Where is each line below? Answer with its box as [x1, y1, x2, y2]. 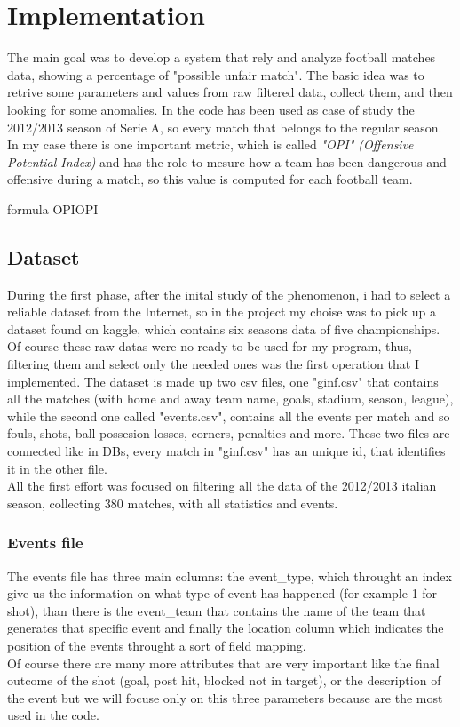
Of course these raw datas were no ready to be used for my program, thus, [7, 337, 413, 356]
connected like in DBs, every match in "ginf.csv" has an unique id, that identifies [7, 442, 446, 460]
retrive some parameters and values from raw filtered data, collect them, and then [7, 83, 453, 101]
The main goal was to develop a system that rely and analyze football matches [7, 48, 436, 67]
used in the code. [7, 706, 99, 724]
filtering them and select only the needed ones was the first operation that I [7, 355, 419, 373]
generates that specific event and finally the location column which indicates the [7, 619, 444, 637]
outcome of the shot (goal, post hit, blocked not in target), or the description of [7, 671, 441, 690]
